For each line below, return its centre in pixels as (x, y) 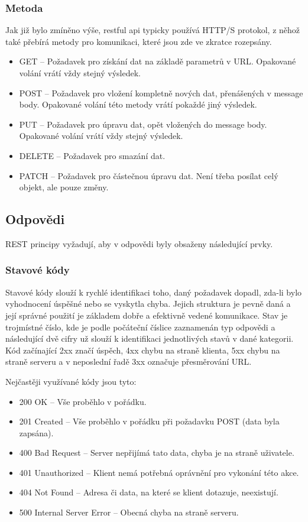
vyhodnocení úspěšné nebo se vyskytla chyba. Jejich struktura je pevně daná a (148, 304)
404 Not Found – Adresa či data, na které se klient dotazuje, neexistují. (149, 492)
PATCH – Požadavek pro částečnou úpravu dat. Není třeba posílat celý (149, 175)
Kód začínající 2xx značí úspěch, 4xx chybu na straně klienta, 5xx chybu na (143, 350)
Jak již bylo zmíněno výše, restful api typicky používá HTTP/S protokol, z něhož (153, 30)
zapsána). (36, 432)
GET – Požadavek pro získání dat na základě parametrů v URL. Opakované (158, 61)
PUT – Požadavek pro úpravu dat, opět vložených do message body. (143, 124)
